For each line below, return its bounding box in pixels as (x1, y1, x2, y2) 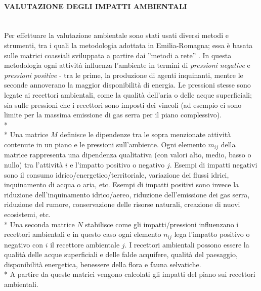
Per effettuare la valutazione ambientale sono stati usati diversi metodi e (4, 30, 229, 40)
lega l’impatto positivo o (174, 229, 250, 239)
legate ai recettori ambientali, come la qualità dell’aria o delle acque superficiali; (4, 89, 252, 100)
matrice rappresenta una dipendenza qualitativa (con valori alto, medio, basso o (4, 149, 251, 160)
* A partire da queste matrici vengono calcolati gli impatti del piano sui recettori (4, 269, 255, 279)
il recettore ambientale (50, 239, 120, 250)
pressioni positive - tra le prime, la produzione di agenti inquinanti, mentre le (4, 69, 243, 80)
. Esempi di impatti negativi (169, 159, 257, 170)
